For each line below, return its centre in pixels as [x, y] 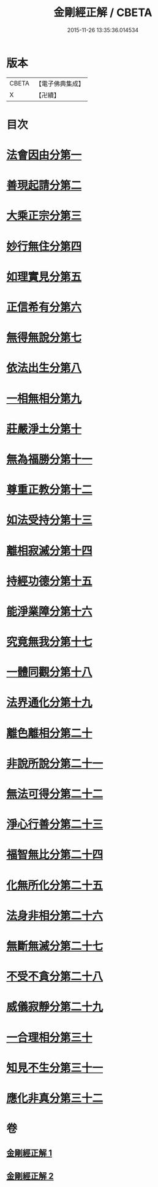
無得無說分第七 [44, 338]
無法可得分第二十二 [55, 794]
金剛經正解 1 [29, 1153]
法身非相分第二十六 [55, 916]
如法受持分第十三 [50, 520]
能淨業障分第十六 [50, 611]
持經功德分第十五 [50, 581]
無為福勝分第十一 [50, 459]
